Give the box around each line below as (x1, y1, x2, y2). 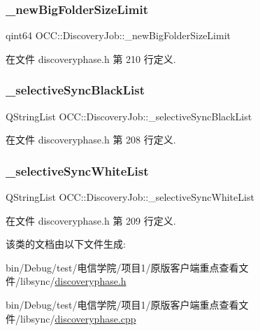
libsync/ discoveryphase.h (20, 274, 127, 288)
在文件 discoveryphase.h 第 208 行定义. (6, 132, 176, 147)
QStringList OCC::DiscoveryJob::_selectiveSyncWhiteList (6, 190, 254, 204)
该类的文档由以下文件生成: (6, 237, 126, 251)
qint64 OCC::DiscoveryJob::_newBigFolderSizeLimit (6, 28, 231, 43)
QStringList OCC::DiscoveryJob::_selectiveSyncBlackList (6, 108, 252, 123)
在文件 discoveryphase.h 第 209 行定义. (6, 213, 176, 227)
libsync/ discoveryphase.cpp (20, 311, 136, 325)
